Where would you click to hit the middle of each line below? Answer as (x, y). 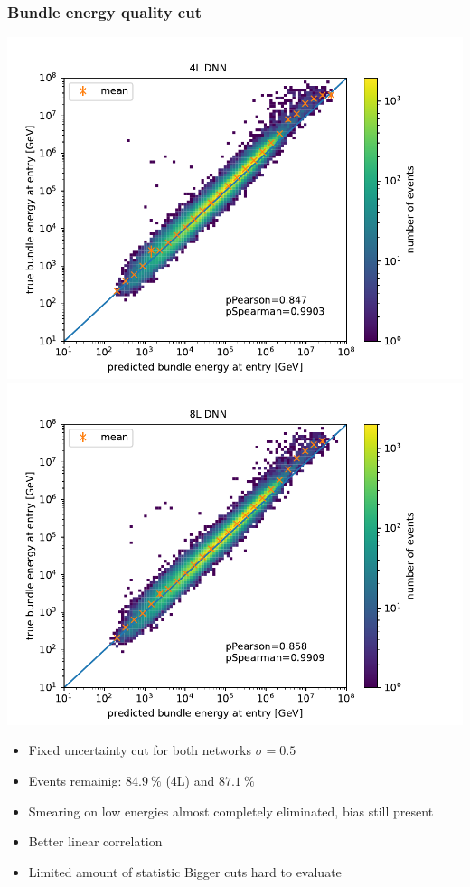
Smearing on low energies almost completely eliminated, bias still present (231, 811)
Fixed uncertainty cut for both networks (140, 750)
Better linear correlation (95, 841)
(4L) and (190, 780)
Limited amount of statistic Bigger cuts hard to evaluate (185, 871)
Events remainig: (75, 780)
